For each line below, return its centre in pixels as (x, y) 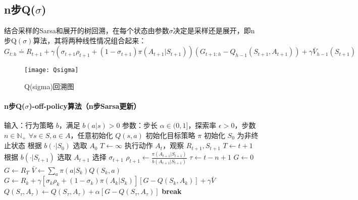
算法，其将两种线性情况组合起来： (90, 40)
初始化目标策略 (170, 135)
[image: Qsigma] (52, 70)
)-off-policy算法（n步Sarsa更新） (85, 106)
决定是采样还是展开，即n (214, 30)
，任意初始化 (92, 135)
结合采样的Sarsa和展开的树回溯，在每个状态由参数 (87, 30)
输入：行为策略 (29, 125)
